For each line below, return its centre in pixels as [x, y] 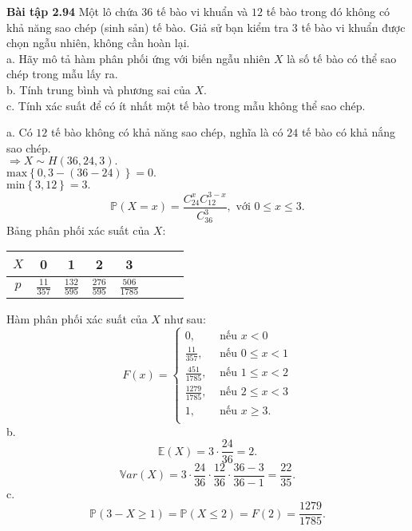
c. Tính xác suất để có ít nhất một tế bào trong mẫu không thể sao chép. [186, 105]
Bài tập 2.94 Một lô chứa [72, 11]
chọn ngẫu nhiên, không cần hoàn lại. [98, 43]
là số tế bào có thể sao [342, 58]
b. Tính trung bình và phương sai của [99, 89]
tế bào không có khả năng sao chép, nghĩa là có [167, 132]
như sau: [185, 319]
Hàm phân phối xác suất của [77, 319]
